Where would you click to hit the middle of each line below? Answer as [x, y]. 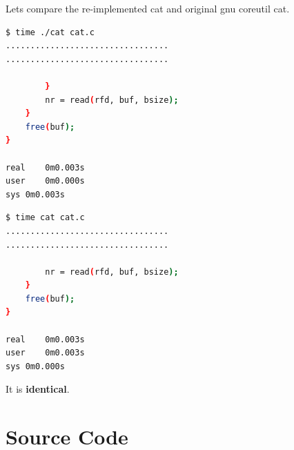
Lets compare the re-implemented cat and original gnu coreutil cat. [148, 8]
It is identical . [38, 389]
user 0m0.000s [45, 181]
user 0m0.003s [45, 353]
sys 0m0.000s [35, 366]
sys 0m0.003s [35, 194]
